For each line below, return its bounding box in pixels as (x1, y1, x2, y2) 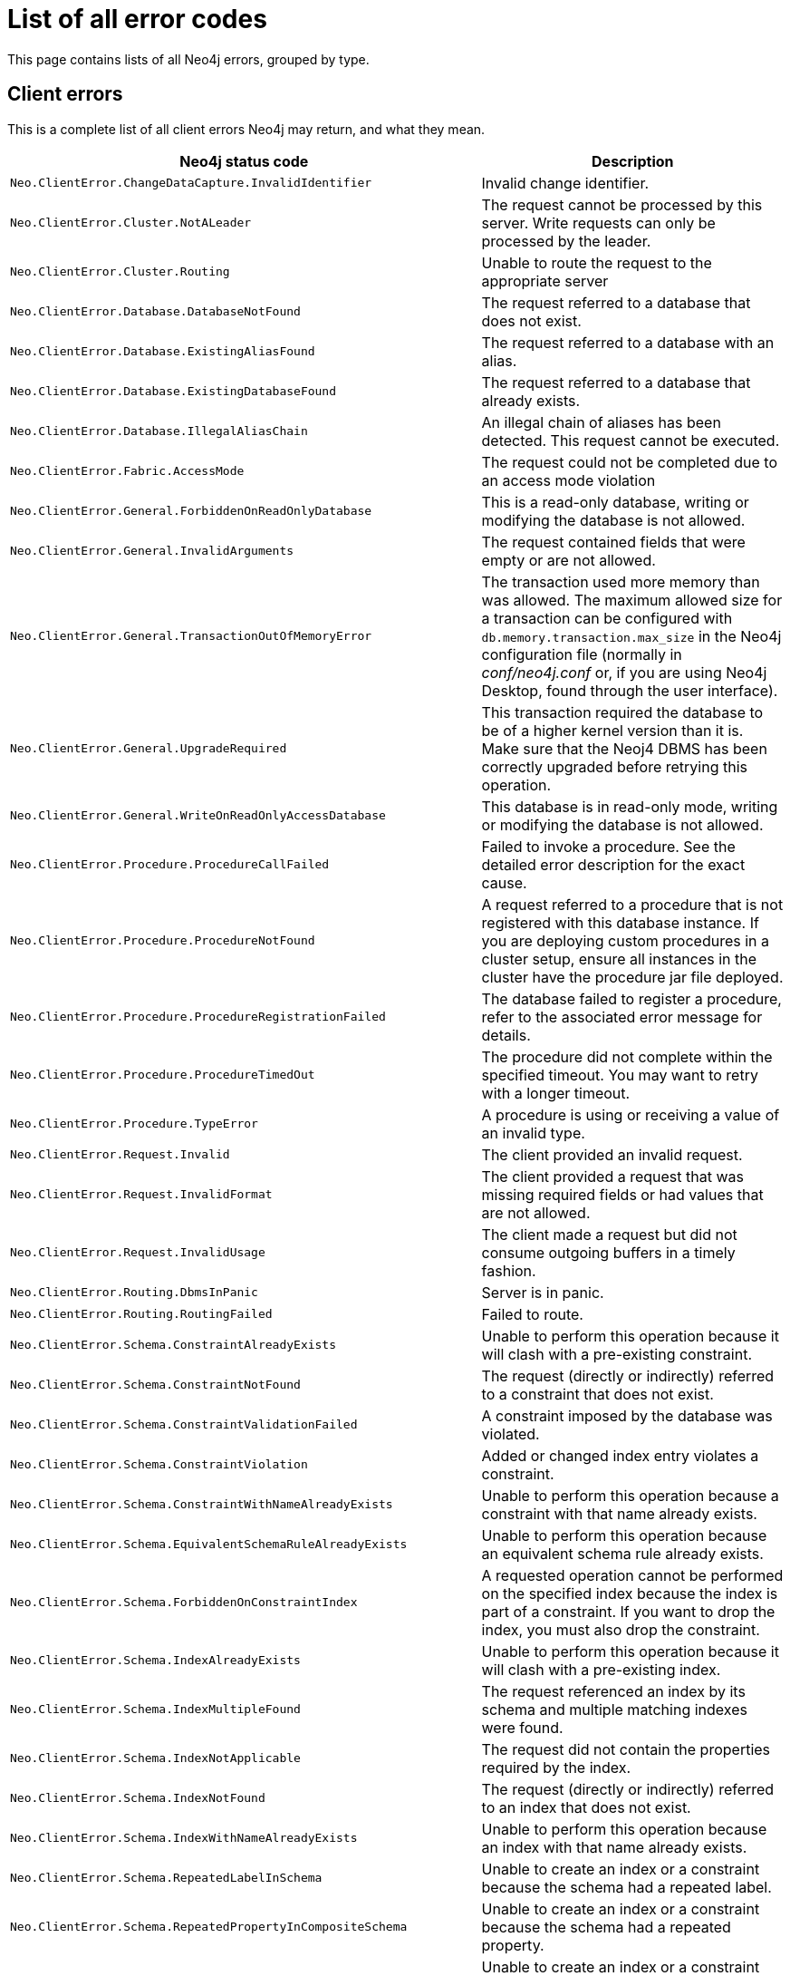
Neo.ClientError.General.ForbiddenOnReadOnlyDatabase (10, 504, 372, 518)
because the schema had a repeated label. (481, 1877, 772, 1896)
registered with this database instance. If (481, 913, 759, 932)
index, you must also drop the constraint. (481, 1620, 760, 1639)
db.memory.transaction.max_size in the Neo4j (481, 626, 782, 645)
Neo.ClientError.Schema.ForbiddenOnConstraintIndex (10, 1595, 358, 1610)
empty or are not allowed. (481, 550, 656, 569)
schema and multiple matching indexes (481, 1700, 747, 1719)
